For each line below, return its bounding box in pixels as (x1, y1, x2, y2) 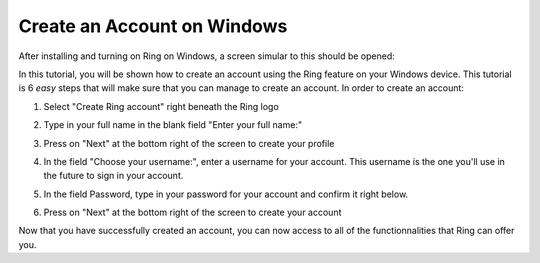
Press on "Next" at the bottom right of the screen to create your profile (43, 137, 335, 149)
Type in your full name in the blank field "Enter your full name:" (43, 119, 303, 131)
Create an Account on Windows (18, 15, 288, 37)
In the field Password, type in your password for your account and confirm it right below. (43, 188, 409, 200)
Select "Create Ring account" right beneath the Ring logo (43, 100, 279, 112)
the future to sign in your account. (43, 170, 184, 182)
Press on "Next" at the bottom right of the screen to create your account (43, 206, 342, 219)
